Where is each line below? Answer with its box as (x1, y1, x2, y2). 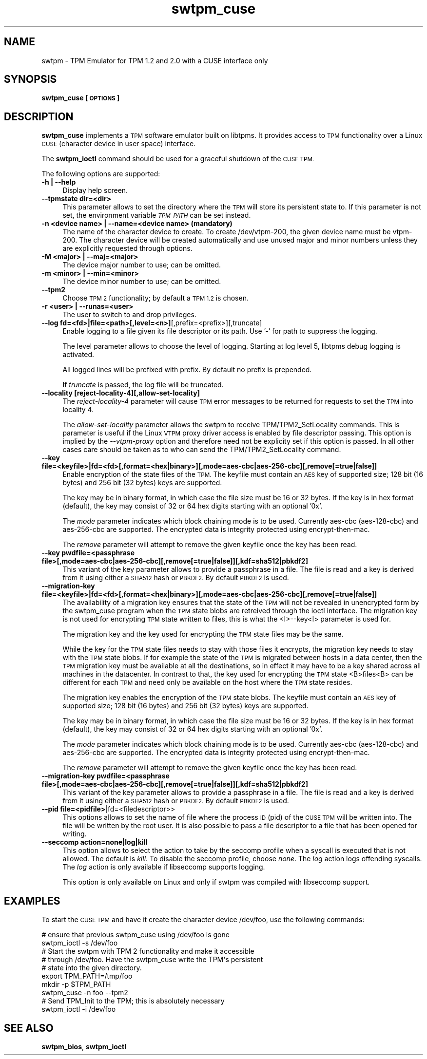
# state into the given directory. (41, 964, 142, 972)
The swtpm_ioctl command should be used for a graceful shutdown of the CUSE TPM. (41, 154, 314, 163)
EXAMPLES (4, 894, 60, 907)
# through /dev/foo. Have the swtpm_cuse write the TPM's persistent (41, 955, 263, 964)
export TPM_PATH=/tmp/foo (41, 972, 133, 981)
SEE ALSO (4, 1021, 54, 1034)
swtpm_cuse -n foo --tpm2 (41, 988, 128, 997)
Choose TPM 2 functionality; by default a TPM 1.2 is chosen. (62, 294, 249, 303)
